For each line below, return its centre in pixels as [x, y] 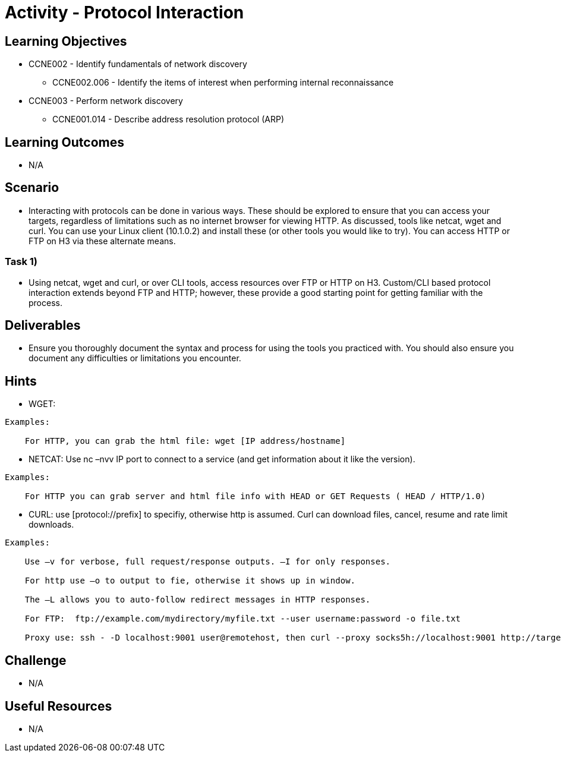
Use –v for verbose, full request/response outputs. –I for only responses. [208, 562]
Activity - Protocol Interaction [125, 12]
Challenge [36, 660]
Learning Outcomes [64, 142]
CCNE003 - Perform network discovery [106, 101]
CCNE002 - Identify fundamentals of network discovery [138, 64]
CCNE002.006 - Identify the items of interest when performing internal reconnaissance [223, 83]
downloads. [51, 525]
